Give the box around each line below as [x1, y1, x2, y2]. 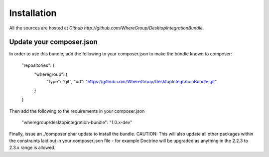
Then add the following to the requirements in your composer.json [9, 108, 145, 114]
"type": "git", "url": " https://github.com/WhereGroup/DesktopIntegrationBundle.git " [46, 78, 217, 84]
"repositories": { [21, 62, 55, 68]
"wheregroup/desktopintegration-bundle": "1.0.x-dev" [21, 120, 133, 126]
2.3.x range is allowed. [9, 145, 56, 151]
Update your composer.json [9, 38, 98, 46]
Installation [9, 7, 57, 18]
